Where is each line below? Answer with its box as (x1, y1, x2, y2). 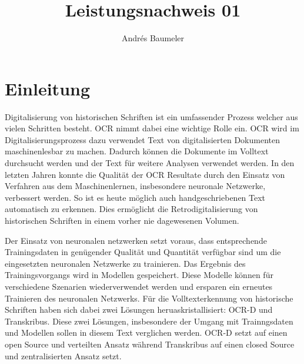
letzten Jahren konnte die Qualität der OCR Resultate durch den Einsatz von (5, 168, 285, 180)
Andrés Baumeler (121, 32, 185, 44)
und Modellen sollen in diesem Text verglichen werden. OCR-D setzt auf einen (5, 326, 288, 339)
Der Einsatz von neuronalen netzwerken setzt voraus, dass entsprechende (5, 234, 267, 246)
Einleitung (5, 76, 91, 100)
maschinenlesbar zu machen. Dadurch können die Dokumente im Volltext (5, 145, 269, 157)
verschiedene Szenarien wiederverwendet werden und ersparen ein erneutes (5, 280, 273, 292)
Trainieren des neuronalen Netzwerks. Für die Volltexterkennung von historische (5, 292, 293, 304)
